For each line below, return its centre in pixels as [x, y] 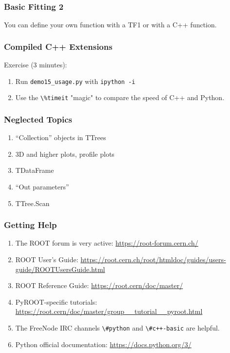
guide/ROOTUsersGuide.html [60, 269]
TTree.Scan [32, 203]
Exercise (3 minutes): [36, 65]
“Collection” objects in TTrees [61, 137]
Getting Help [30, 225]
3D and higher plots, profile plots [65, 154]
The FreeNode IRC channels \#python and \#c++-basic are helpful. [117, 327]
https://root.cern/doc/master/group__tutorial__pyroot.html [109, 311]
